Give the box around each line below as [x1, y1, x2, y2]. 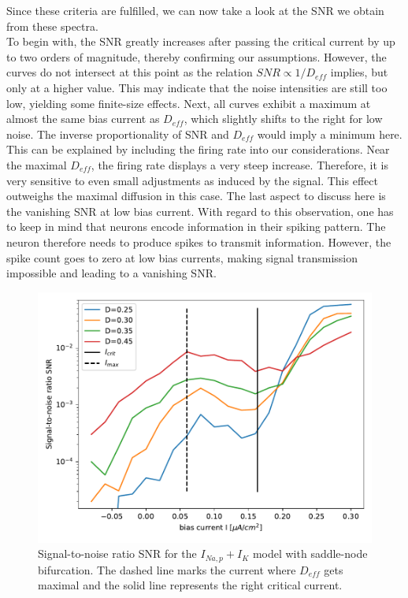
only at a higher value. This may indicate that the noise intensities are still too [6, 79, 388, 95]
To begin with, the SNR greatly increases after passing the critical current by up [6, 33, 395, 50]
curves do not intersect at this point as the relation [6, 64, 253, 80]
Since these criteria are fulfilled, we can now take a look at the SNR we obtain [6, 2, 384, 18]
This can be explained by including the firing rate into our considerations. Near [6, 141, 390, 158]
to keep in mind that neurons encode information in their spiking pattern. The [6, 218, 386, 235]
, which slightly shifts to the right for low [184, 110, 383, 127]
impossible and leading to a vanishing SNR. [6, 265, 217, 281]
